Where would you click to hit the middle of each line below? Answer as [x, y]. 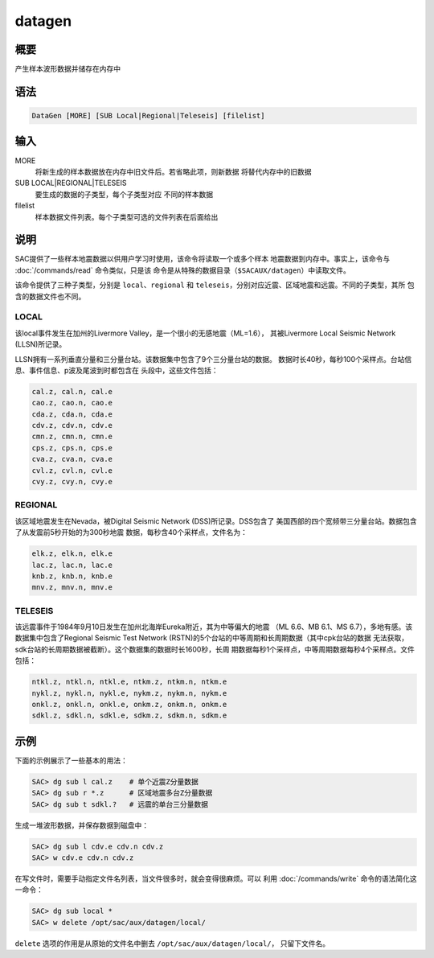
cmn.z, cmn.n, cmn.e [72, 437]
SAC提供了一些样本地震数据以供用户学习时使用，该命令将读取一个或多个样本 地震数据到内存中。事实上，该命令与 [203, 259]
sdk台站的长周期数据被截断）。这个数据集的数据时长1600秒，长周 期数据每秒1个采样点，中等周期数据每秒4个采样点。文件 [215, 649]
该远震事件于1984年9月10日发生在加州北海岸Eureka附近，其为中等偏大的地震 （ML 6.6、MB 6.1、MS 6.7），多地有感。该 [214, 627]
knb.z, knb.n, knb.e [72, 576]
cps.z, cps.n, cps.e [72, 448]
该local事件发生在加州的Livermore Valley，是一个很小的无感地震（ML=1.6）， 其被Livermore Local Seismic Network [205, 333]
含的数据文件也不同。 [50, 296]
